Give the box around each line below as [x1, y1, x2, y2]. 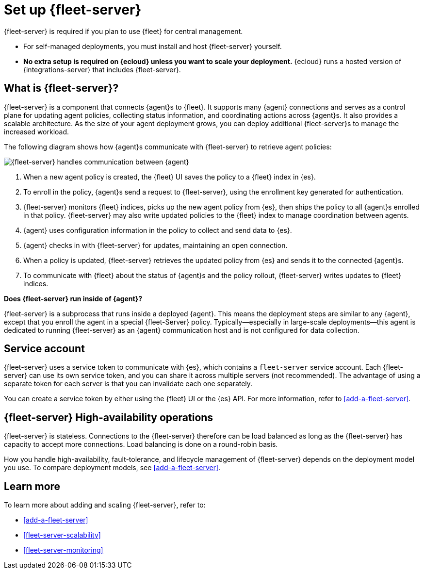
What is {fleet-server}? [4, 82, 119, 95]
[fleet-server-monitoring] [23, 546, 103, 555]
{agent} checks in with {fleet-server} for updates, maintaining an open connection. [23, 241, 288, 249]
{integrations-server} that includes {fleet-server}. [23, 65, 181, 74]
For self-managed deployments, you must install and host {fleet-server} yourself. [23, 42, 282, 50]
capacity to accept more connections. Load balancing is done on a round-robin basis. [4, 440, 278, 449]
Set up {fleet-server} [4, 1, 142, 18]
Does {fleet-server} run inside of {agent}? [4, 294, 143, 303]
